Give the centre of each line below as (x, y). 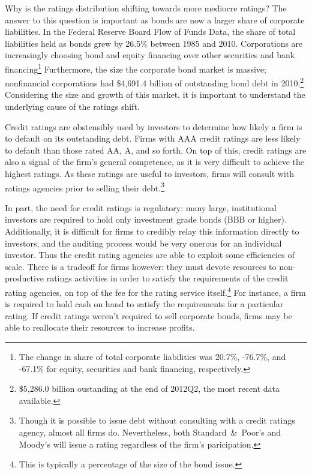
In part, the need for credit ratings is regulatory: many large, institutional (141, 207)
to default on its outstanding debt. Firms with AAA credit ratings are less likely (153, 138)
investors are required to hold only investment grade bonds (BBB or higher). (146, 219)
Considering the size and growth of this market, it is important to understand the (155, 94)
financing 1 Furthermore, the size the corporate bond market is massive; (136, 68)
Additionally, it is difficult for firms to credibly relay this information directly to (152, 231)
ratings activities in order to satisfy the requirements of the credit (167, 278)
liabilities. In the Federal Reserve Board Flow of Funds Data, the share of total (150, 31)
